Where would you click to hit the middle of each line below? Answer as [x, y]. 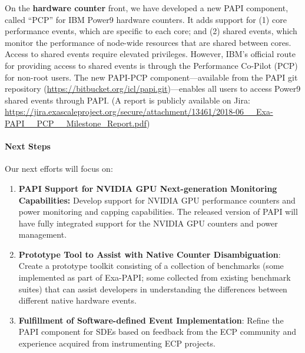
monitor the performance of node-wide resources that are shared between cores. [148, 42]
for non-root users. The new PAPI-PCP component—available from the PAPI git [151, 77]
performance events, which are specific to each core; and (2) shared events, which [151, 31]
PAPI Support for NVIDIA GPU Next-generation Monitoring [148, 188]
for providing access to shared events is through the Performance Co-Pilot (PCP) [151, 65]
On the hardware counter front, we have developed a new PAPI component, [147, 8]
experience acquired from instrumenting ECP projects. [117, 343]
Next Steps [28, 146]
